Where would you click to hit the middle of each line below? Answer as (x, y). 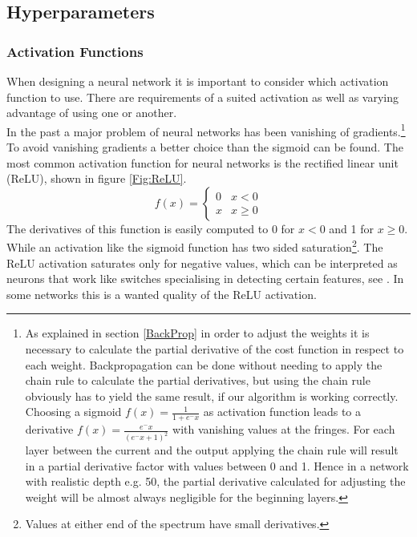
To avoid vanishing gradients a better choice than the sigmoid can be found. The (205, 147)
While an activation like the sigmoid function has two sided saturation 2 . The (195, 246)
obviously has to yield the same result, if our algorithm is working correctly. (212, 396)
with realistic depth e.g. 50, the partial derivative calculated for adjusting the (215, 481)
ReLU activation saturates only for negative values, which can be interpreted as (202, 262)
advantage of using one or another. (92, 113)
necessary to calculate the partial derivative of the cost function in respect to (215, 349)
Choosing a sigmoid (73, 412)
